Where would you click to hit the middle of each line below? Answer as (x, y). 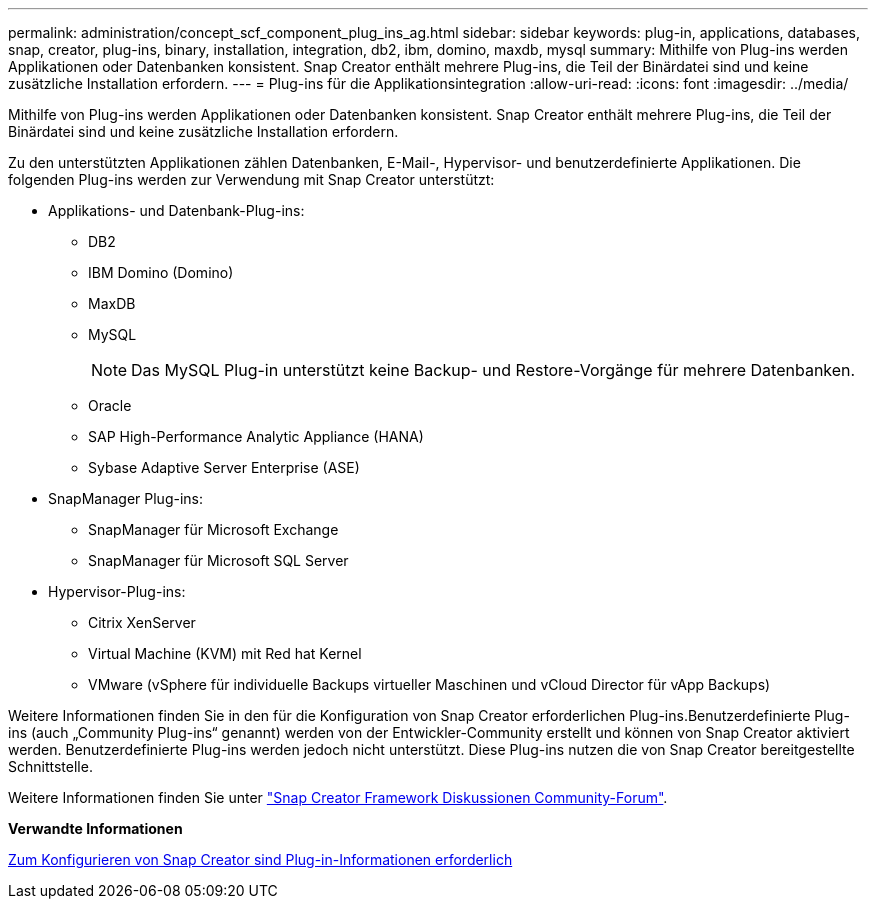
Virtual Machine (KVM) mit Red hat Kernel (225, 653)
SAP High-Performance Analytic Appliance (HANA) (256, 436)
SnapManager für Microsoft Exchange (213, 529)
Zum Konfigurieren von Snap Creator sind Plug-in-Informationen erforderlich (260, 859)
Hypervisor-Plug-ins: (117, 591)
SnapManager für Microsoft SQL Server (218, 560)
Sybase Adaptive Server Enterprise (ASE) (224, 467)
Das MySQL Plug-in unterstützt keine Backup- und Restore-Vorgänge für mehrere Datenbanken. (493, 370)
